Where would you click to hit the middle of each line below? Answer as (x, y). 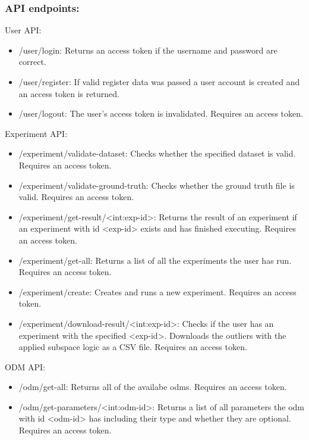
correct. (32, 62)
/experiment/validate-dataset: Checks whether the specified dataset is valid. (157, 153)
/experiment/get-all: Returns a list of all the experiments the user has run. (155, 260)
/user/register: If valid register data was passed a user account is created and (159, 82)
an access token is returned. (69, 93)
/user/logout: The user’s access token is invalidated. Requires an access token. (161, 113)
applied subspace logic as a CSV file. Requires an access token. (133, 347)
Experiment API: (36, 133)
